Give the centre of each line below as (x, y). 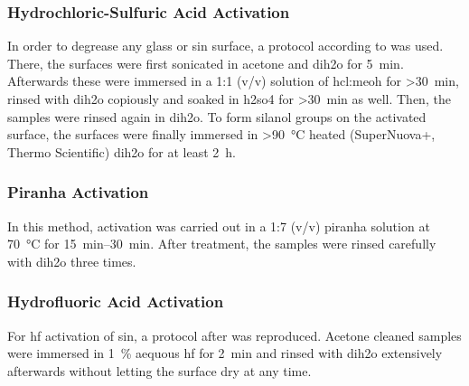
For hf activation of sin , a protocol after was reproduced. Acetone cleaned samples (234, 335)
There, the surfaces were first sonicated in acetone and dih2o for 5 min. (206, 63)
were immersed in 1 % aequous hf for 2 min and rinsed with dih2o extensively (225, 353)
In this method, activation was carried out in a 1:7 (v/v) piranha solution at (219, 226)
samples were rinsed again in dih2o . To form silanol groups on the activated (217, 116)
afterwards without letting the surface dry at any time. (159, 370)
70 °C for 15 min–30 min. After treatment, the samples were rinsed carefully (222, 244)
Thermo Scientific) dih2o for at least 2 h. (122, 151)
